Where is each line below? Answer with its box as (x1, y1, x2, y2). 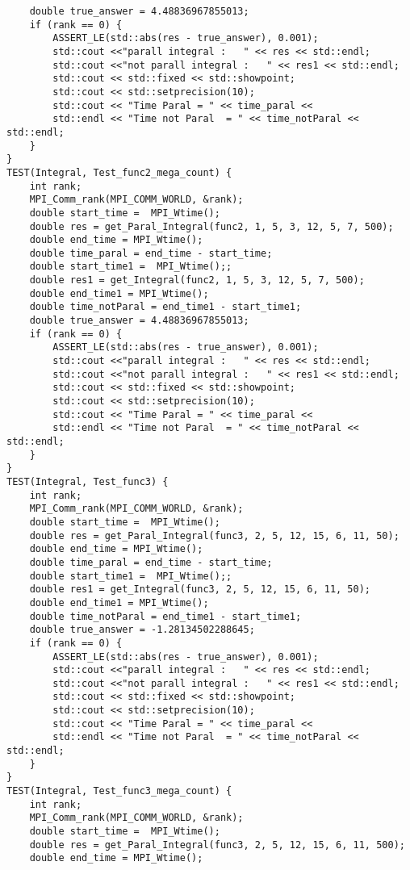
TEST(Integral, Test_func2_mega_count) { (6, 166, 232, 178)
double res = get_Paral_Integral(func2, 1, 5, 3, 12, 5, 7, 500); (29, 220, 394, 232)
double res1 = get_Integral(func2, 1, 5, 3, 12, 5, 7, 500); (29, 274, 365, 287)
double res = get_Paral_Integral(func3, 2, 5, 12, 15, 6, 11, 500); (29, 839, 405, 851)
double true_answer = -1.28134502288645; (29, 624, 255, 636)
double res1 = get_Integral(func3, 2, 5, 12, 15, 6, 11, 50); (29, 583, 371, 596)
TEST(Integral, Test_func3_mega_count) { (6, 785, 232, 797)
